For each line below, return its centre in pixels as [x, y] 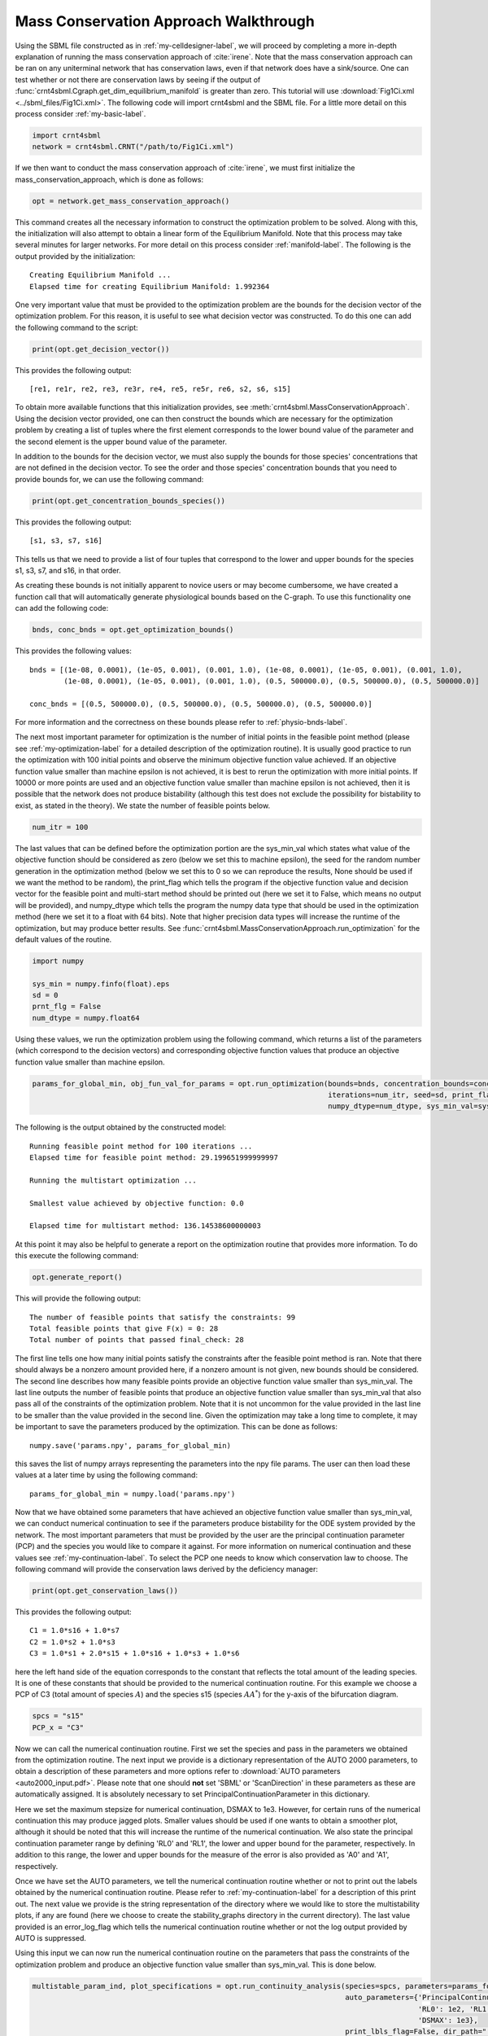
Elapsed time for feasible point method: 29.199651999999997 [154, 1158]
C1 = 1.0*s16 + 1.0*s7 [75, 1630]
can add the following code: [62, 608]
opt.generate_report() [77, 1277]
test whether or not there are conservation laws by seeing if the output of [138, 79]
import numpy [58, 961]
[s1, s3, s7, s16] [66, 541]
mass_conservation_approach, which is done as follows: [109, 179]
